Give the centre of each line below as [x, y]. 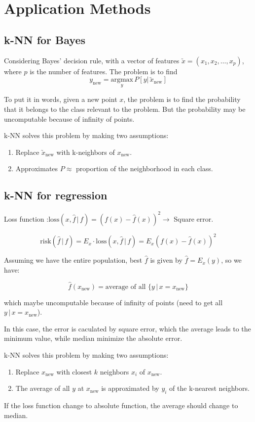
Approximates [37, 168]
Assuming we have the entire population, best [73, 260]
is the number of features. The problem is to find [104, 71]
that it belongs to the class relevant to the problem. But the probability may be [125, 109]
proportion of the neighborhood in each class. [144, 168]
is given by [166, 260]
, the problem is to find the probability [182, 99]
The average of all [43, 388]
